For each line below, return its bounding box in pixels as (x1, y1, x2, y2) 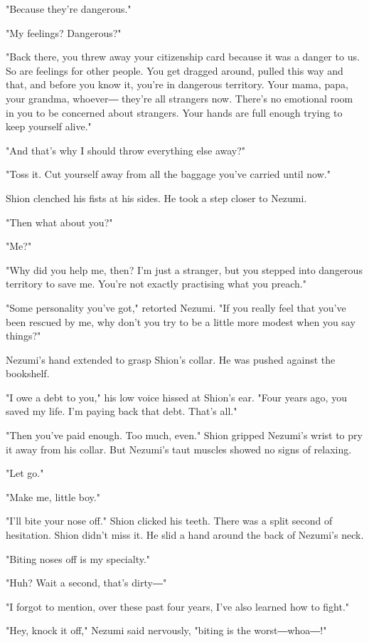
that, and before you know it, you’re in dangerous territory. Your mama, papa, (6, 77, 348, 92)
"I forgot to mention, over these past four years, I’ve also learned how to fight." (6, 599, 350, 614)
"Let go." (6, 465, 44, 480)
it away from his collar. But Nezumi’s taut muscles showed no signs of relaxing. (6, 441, 352, 456)
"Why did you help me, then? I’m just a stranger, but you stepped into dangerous (6, 262, 363, 277)
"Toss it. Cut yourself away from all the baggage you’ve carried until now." (6, 167, 331, 181)
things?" (6, 328, 41, 343)
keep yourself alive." (6, 119, 92, 134)
